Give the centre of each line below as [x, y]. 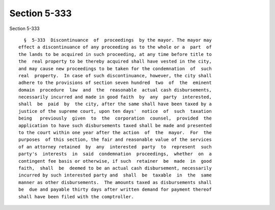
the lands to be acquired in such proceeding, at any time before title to [115, 54]
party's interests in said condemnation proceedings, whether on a [115, 154]
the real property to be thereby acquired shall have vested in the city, [115, 62]
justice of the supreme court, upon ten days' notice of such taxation [115, 111]
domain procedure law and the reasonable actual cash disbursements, [115, 90]
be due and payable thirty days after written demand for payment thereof [115, 190]
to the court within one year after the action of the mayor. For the [115, 133]
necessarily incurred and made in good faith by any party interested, [115, 97]
